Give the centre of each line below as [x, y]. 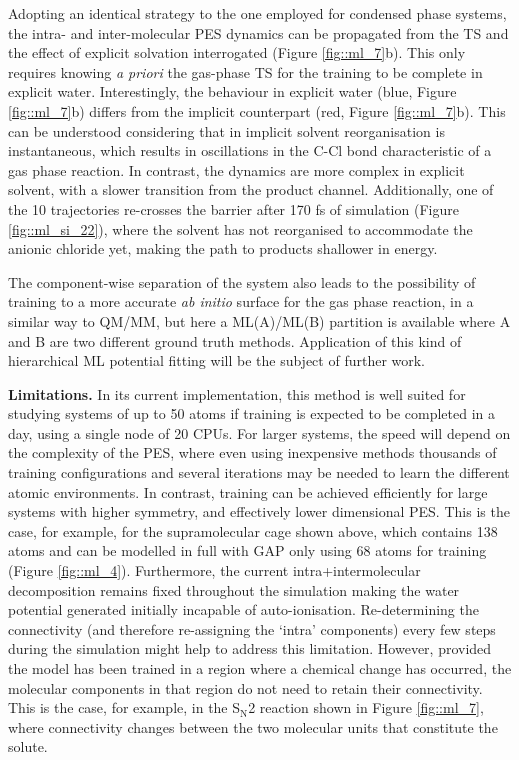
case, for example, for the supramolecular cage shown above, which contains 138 [253, 530]
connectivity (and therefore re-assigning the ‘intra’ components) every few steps [252, 628]
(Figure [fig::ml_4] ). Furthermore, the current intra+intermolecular [214, 570]
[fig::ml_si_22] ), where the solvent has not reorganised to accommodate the [240, 228]
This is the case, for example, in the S [124, 707]
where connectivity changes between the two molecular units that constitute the [253, 726]
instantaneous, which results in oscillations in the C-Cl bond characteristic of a [250, 150]
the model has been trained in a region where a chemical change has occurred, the [260, 668]
